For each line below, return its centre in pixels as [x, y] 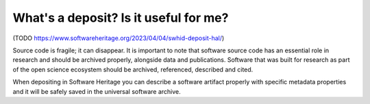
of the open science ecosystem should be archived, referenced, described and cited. [133, 69]
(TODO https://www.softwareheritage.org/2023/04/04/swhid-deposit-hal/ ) [119, 38]
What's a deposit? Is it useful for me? [121, 18]
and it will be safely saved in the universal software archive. [97, 91]
